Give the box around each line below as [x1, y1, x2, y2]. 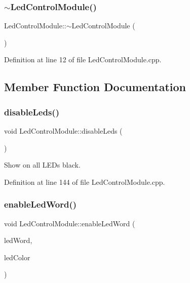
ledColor [4, 252, 30, 262]
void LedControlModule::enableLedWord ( [4, 218, 135, 228]
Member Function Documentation [4, 79, 186, 95]
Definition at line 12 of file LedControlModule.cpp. [4, 54, 162, 65]
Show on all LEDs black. [4, 159, 81, 170]
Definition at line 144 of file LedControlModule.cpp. [4, 176, 165, 187]
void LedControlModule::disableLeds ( [4, 126, 123, 136]
